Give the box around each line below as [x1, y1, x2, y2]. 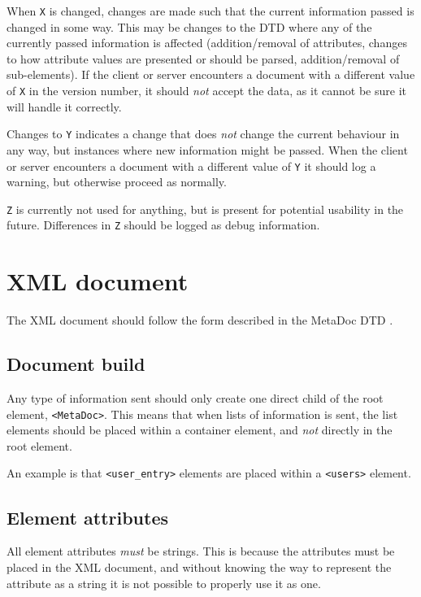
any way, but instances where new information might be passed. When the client [7, 141, 408, 158]
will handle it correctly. [7, 98, 122, 115]
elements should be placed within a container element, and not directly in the [7, 421, 393, 438]
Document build [7, 351, 145, 377]
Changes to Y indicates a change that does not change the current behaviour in [7, 125, 400, 142]
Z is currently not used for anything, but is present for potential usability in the [7, 200, 404, 217]
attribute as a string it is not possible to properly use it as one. [7, 574, 321, 591]
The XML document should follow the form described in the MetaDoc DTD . [7, 312, 393, 329]
